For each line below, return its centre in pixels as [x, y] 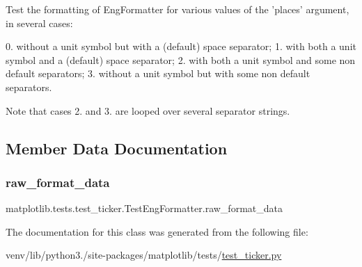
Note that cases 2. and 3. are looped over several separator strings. [148, 110]
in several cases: [39, 23]
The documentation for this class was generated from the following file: [157, 231]
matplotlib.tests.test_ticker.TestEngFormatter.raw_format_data [144, 208]
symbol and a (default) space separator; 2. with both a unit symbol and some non [181, 59]
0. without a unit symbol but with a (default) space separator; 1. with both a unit [181, 46]
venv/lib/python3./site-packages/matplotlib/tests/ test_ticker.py [144, 255]
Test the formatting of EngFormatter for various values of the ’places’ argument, [178, 9]
